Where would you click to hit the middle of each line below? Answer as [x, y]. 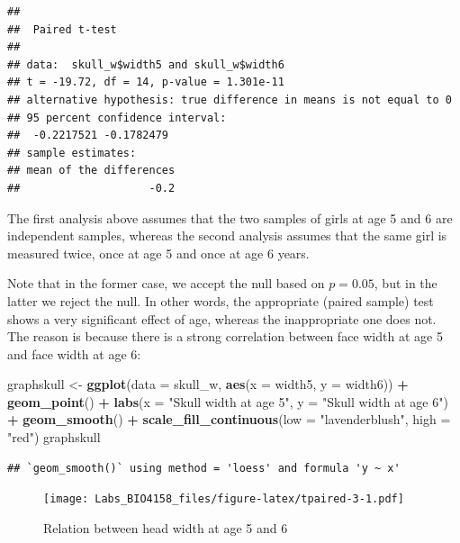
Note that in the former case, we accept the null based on [166, 283]
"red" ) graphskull [54, 437]
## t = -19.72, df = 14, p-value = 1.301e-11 [146, 82]
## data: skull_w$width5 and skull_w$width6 [146, 64]
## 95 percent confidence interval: [117, 118]
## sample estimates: [72, 153]
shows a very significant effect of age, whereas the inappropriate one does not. [222, 318]
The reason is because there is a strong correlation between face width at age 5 [225, 336]
